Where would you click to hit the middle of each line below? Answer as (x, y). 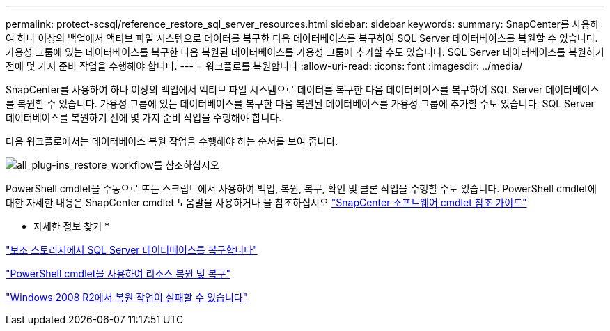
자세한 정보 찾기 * (71, 226)
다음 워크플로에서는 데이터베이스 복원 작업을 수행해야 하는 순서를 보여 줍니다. (172, 141)
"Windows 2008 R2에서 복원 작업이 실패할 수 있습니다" (127, 297)
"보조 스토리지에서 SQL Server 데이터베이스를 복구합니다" (132, 250)
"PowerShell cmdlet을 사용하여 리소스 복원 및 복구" (118, 274)
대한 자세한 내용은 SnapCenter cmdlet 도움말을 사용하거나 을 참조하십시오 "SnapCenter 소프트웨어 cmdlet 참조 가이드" (266, 202)
